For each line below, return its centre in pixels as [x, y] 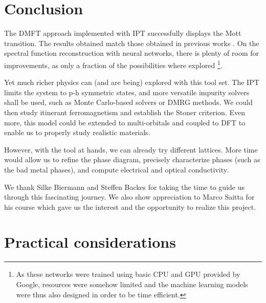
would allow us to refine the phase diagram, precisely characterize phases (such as [132, 159]
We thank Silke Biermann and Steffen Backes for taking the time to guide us [124, 187]
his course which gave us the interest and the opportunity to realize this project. [130, 207]
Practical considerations [90, 242]
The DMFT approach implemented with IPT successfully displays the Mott [123, 33]
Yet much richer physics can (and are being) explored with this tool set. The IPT [132, 82]
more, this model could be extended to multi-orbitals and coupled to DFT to [125, 122]
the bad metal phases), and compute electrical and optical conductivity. [116, 169]
